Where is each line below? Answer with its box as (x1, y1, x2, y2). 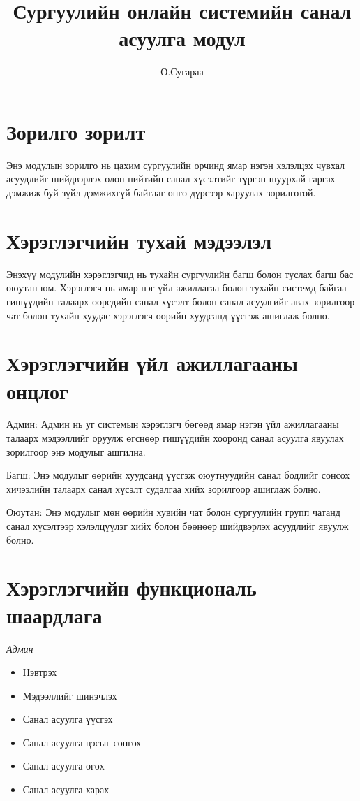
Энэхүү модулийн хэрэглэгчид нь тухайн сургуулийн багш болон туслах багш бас (6, 266, 354, 281)
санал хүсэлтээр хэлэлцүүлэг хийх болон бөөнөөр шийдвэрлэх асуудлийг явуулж (6, 519, 349, 533)
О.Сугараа (160, 64, 204, 79)
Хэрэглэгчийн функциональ (6, 573, 257, 602)
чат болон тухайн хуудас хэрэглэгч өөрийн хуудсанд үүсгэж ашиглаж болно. (6, 308, 330, 322)
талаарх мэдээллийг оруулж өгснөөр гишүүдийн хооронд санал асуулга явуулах (6, 431, 344, 445)
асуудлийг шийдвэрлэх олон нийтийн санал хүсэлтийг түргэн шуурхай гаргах (6, 171, 336, 186)
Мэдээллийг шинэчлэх (22, 688, 117, 702)
